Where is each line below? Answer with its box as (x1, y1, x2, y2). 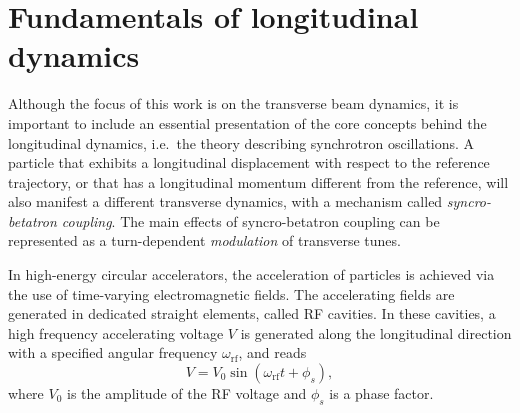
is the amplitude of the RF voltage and (67, 383, 307, 404)
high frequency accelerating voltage (8, 322, 224, 343)
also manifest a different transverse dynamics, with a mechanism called (8, 191, 443, 212)
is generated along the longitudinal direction (240, 322, 512, 343)
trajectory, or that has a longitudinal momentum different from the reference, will (8, 171, 509, 192)
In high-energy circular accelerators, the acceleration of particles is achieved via (8, 264, 495, 285)
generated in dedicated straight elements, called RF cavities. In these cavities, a (8, 303, 496, 324)
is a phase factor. (329, 383, 434, 404)
